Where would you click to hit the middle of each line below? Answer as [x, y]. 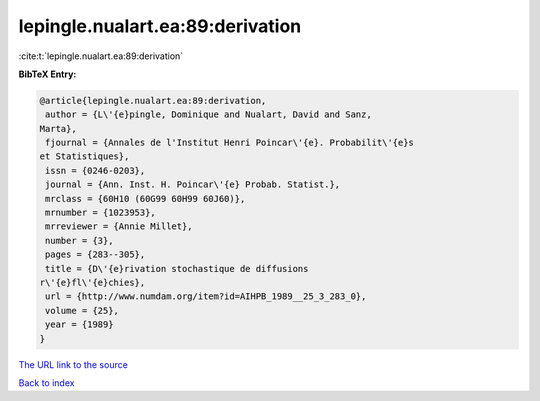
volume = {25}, [82, 310]
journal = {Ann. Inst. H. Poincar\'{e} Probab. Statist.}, [193, 184]
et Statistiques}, [84, 156]
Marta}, [58, 128]
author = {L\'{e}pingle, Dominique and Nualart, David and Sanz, [208, 114]
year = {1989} [79, 324]
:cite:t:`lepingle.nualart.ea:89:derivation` [101, 56]
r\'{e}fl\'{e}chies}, [92, 282]
